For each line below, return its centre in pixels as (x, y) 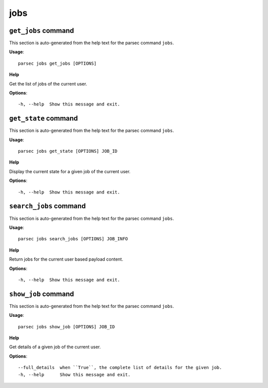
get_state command (43, 119)
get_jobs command (42, 31)
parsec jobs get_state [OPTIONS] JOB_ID (68, 151)
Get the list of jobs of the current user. (48, 84)
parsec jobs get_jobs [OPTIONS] (57, 63)
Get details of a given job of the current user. (55, 347)
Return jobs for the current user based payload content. (66, 259)
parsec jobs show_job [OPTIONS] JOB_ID (67, 327)
